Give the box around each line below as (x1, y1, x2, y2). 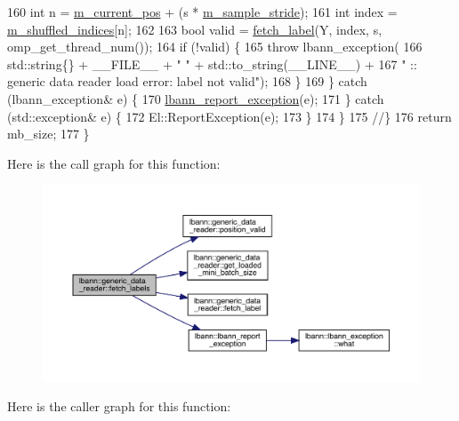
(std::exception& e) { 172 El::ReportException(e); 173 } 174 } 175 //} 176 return (7, 107, 452, 125)
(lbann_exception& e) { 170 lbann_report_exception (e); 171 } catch (7, 89, 384, 107)
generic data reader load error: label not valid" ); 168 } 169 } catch (7, 72, 367, 91)
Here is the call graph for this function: (7, 154, 221, 172)
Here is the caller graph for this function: (7, 397, 231, 416)
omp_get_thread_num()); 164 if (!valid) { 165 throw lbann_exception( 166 (7, 37, 423, 56)
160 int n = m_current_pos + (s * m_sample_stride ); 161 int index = (7, 3, 398, 20)
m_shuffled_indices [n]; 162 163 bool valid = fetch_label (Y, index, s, (7, 20, 382, 38)
